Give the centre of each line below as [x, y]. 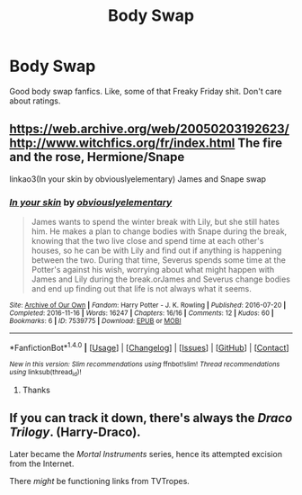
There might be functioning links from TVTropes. [100, 481]
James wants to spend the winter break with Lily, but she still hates [155, 222]
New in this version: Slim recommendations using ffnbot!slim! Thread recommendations [145, 364]
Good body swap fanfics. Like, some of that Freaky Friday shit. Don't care [146, 91]
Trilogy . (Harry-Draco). [75, 432]
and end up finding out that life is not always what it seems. [141, 289]
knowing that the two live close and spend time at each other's [147, 241]
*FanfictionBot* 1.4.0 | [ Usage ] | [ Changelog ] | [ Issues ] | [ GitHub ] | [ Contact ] [149, 347]
